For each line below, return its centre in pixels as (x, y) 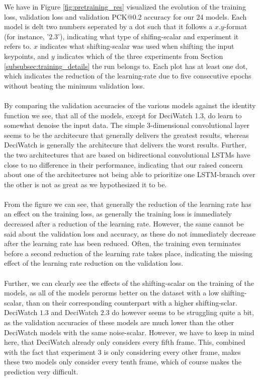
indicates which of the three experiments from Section (140, 56)
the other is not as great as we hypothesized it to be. (85, 184)
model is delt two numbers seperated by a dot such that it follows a (108, 26)
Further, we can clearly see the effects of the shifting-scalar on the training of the (129, 283)
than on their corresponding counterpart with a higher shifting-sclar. (132, 302)
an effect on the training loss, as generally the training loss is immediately (118, 214)
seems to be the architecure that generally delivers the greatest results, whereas (126, 135)
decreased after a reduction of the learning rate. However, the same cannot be (124, 224)
